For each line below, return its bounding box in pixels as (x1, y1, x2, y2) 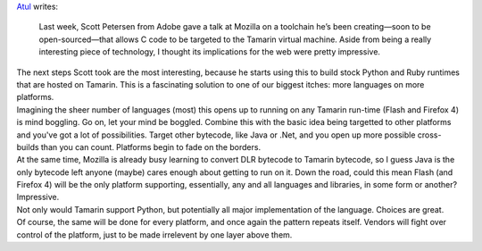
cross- (417, 130, 442, 140)
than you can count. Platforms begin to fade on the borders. (40, 141, 262, 152)
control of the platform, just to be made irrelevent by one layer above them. (16, 229, 293, 240)
